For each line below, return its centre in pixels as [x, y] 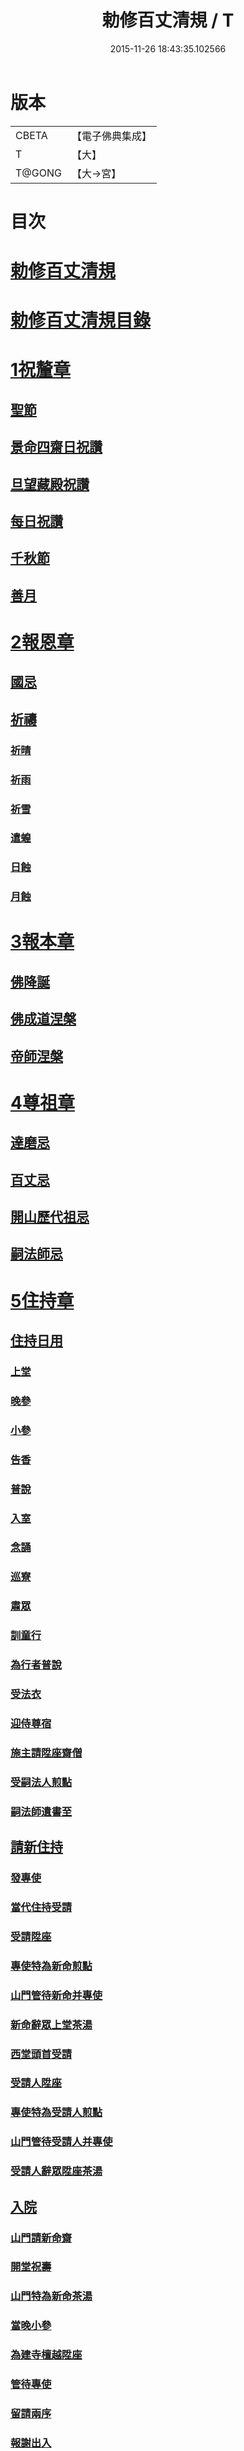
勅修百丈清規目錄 [81, 320]
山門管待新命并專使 [56, 1995]
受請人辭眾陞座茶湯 [56, 2171]
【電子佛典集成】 [111, 136]
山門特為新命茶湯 [51, 2296]
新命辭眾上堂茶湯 [51, 2024]
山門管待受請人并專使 [61, 2142]
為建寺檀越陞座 [46, 2355]
